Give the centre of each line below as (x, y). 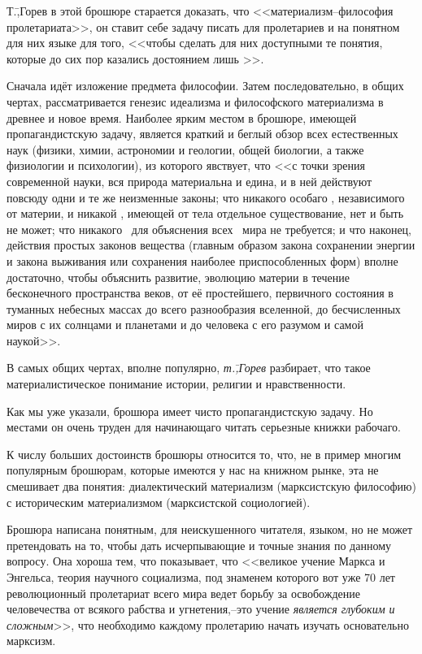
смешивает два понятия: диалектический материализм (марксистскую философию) (212, 486)
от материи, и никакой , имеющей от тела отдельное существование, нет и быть (205, 213)
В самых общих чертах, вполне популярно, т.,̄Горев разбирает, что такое (189, 368)
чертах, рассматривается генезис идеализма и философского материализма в (195, 101)
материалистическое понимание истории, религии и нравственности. (176, 384)
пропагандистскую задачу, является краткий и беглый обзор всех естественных (202, 134)
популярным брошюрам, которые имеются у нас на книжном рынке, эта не (193, 470)
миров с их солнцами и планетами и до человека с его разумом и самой (185, 325)
